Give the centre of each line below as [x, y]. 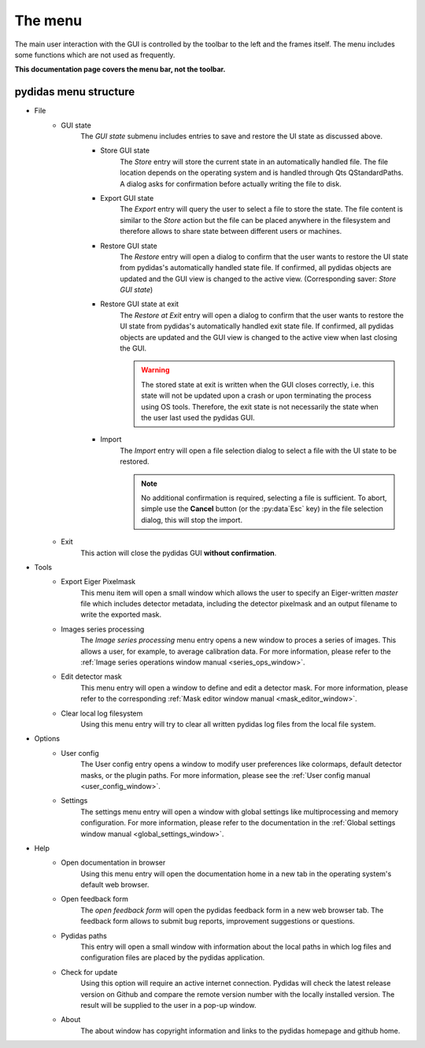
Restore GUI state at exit [140, 304]
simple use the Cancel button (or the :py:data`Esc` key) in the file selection [262, 509]
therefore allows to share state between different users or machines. [231, 231]
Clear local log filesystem [102, 713]
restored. [135, 461]
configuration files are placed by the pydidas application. [173, 957]
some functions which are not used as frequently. [95, 54]
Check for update [89, 972]
